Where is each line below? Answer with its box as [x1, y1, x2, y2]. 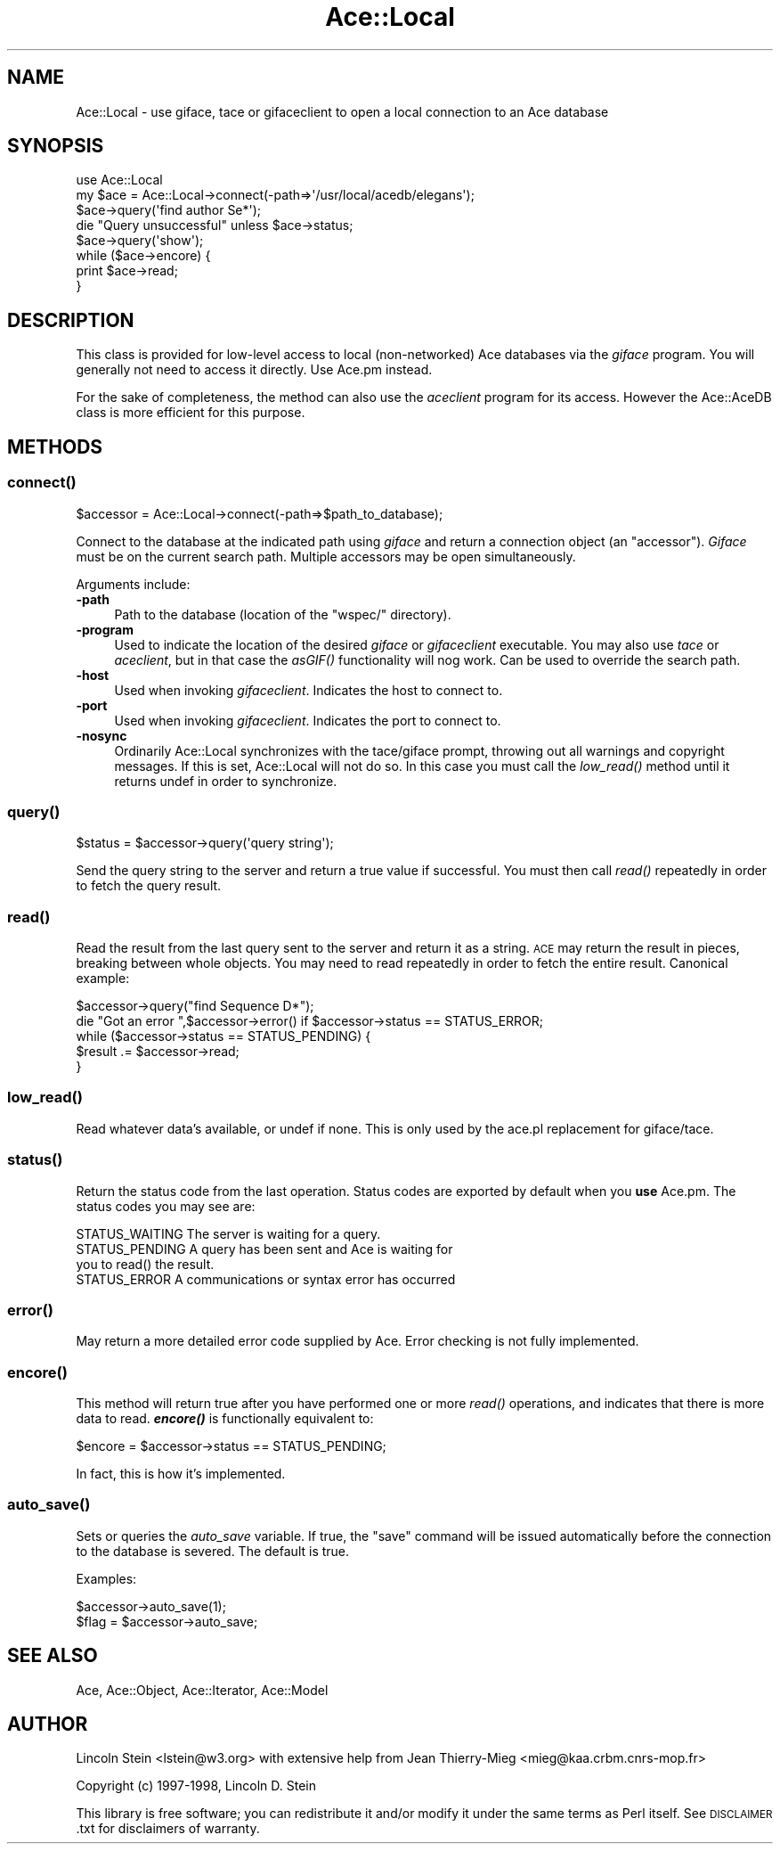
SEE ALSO [7, 1644, 98, 1667]
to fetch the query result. [76, 878, 222, 894]
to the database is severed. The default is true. [76, 1543, 350, 1559]
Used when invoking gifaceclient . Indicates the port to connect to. [114, 712, 501, 728]
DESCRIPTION [7, 308, 134, 332]
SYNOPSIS [7, 135, 104, 158]
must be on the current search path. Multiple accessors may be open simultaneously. [76, 548, 576, 564]
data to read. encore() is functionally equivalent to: [76, 1411, 374, 1426]
